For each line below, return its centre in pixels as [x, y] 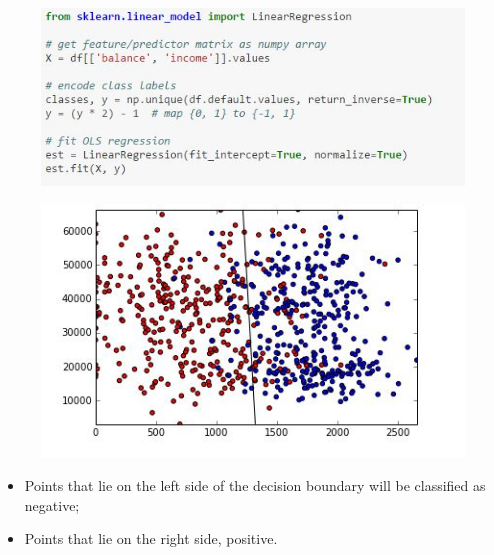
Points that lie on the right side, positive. [151, 538]
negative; [52, 504]
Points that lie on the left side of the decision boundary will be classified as [255, 485]
